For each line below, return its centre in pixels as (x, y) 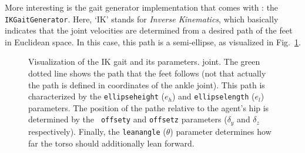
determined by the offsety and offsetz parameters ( (128, 119)
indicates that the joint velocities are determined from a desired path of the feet (149, 30)
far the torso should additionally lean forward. (111, 143)
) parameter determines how (221, 131)
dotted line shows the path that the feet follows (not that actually (147, 73)
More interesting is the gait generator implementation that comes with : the (142, 7)
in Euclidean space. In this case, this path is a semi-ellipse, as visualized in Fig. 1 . (153, 41)
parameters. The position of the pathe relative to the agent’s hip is (149, 107)
